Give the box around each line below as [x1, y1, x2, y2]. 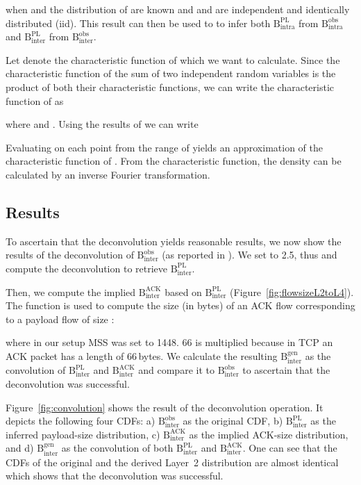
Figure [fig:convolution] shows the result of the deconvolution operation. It [6, 400, 324, 414]
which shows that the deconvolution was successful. [6, 468, 224, 483]
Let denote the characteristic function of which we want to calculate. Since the [6, 52, 340, 67]
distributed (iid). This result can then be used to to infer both [6, 15, 271, 30]
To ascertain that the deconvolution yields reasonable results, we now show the [6, 233, 342, 248]
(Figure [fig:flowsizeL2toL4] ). [230, 284, 354, 299]
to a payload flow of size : [6, 311, 115, 326]
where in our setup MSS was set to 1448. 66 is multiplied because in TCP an [6, 335, 333, 350]
